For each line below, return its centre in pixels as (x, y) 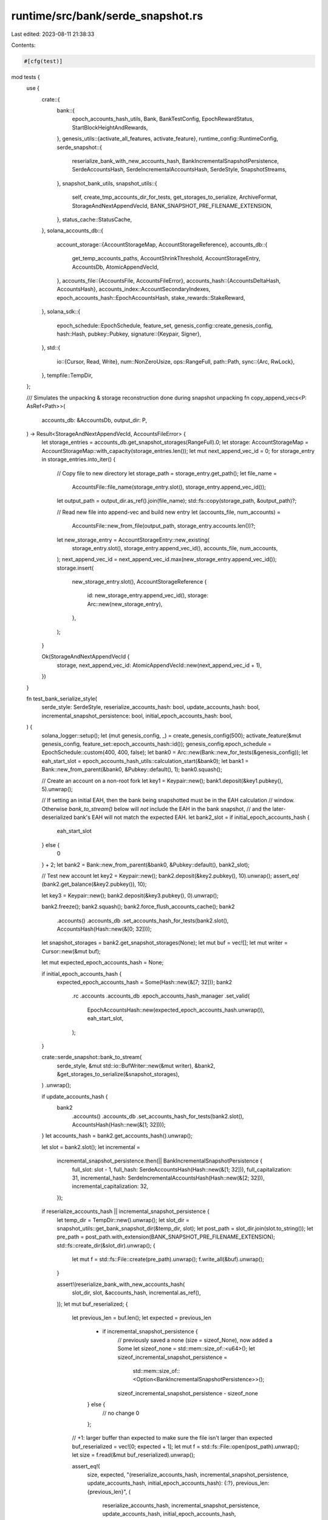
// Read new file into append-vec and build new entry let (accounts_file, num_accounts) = (169, 512)
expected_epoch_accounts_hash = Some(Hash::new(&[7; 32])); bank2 (145, 982)
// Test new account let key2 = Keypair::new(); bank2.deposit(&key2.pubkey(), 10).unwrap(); (157, 876)
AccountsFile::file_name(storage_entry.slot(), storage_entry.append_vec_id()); (169, 487)
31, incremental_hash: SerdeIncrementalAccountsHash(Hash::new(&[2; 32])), (168, 1178)
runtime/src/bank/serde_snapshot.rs (107, 16)
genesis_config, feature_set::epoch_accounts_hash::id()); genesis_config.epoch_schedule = (156, 744)
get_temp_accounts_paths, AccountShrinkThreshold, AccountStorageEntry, (166, 258)
